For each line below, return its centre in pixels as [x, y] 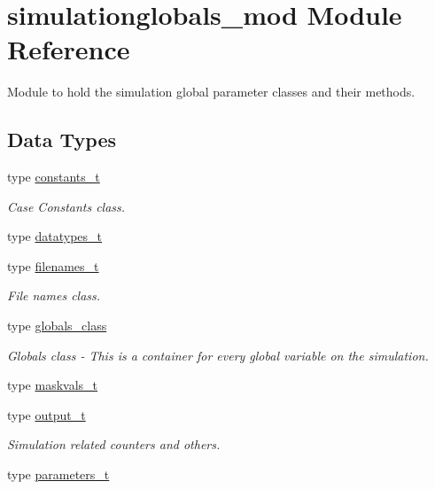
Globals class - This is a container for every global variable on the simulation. [218, 355]
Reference [69, 49]
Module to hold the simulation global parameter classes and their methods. [211, 92]
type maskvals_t [53, 385]
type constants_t [54, 177]
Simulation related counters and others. [114, 444]
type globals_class [57, 326]
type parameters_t [58, 474]
